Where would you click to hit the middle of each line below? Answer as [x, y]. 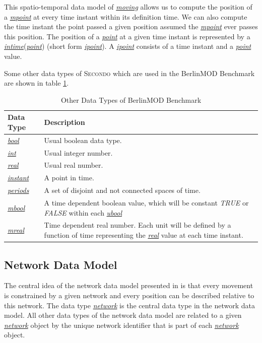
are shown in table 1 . [37, 83]
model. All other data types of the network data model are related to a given [123, 315]
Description [64, 122]
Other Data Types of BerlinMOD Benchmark [131, 99]
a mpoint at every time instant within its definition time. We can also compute [126, 16]
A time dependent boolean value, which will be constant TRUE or [146, 202]
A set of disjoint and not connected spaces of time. [122, 190]
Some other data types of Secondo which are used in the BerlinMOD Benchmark [129, 73]
